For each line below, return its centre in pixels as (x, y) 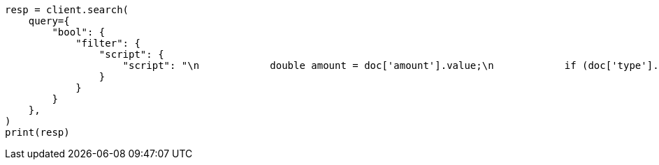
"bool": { (79, 32)
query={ (49, 21)
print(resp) (37, 132)
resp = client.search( (67, 10)
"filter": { (108, 43)
